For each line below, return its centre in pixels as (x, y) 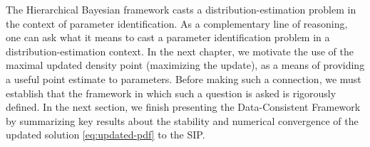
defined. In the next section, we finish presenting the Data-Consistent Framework (183, 107)
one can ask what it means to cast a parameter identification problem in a (168, 37)
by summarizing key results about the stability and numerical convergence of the (182, 120)
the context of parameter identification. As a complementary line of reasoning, (177, 23)
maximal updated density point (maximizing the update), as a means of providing (185, 65)
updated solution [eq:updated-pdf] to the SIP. (106, 135)
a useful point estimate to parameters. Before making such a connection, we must (184, 78)
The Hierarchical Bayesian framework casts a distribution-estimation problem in (181, 9)
